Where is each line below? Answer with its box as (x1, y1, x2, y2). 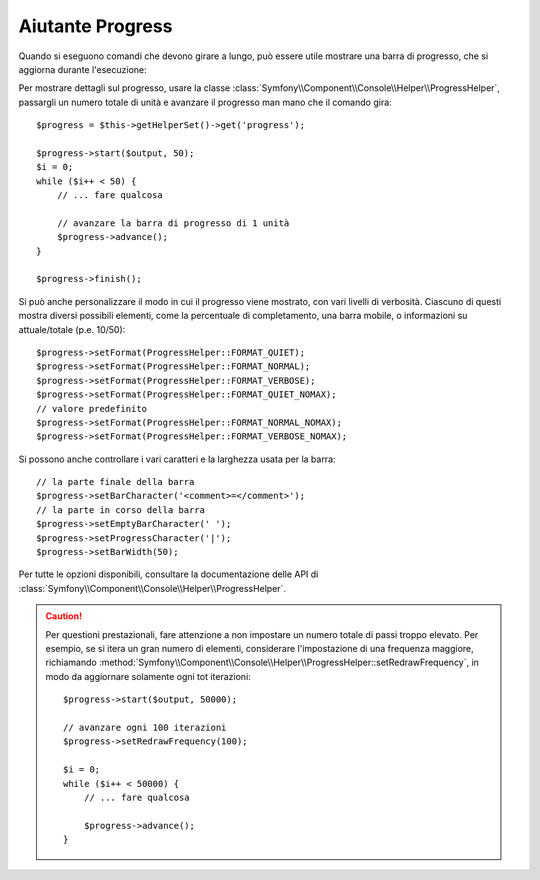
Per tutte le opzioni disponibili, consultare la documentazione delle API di (18, 568, 319, 580)
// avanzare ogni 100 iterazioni (63, 721, 227, 733)
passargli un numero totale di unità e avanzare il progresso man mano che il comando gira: (18, 96, 392, 108)
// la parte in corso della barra (36, 504, 205, 515)
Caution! (45, 610, 83, 622)
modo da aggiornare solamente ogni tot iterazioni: (45, 670, 252, 682)
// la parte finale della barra (36, 476, 195, 488)
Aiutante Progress (18, 15, 173, 37)
